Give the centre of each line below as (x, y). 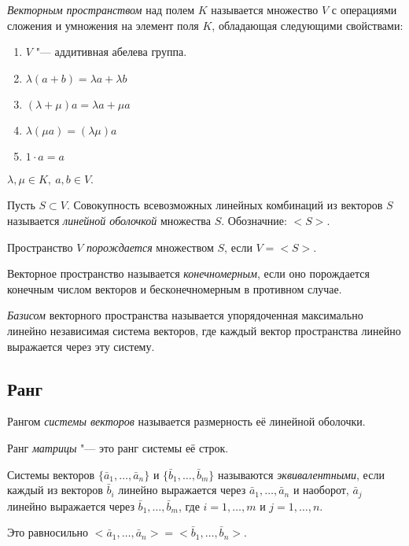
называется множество (265, 9)
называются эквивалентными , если (301, 474)
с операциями (364, 9)
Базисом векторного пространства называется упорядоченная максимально (185, 315)
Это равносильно (48, 532)
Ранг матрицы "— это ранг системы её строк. (118, 447)
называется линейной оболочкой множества (109, 220)
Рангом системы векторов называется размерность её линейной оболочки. (186, 421)
